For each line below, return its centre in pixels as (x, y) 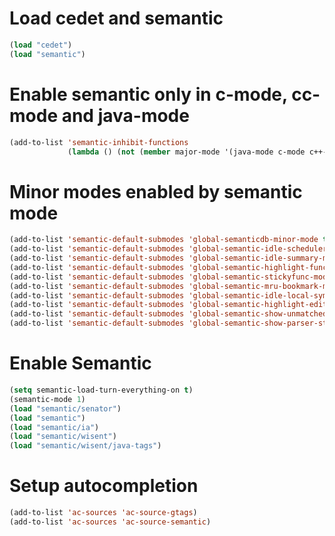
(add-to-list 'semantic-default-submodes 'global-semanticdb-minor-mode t (168, 240)
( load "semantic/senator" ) (65, 408)
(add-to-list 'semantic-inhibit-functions (99, 142)
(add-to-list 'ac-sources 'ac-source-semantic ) (110, 522)
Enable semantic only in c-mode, (148, 94)
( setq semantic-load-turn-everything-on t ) (101, 390)
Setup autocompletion (104, 486)
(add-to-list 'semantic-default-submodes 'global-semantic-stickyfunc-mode (170, 277)
